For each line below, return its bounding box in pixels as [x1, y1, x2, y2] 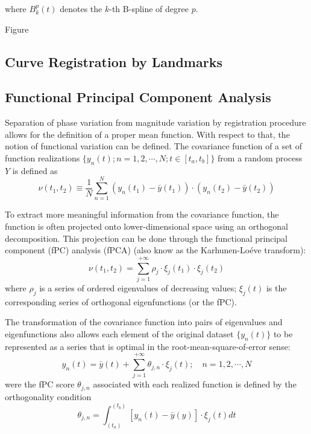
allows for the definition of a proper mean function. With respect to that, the [5, 128, 290, 140]
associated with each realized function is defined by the [93, 378, 297, 390]
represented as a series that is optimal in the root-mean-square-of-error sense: [5, 340, 291, 352]
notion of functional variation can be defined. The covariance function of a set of [5, 140, 302, 152]
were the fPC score [5, 378, 75, 390]
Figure [5, 22, 29, 35]
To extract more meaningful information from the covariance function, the [5, 208, 279, 221]
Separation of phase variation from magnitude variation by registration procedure [5, 116, 306, 129]
